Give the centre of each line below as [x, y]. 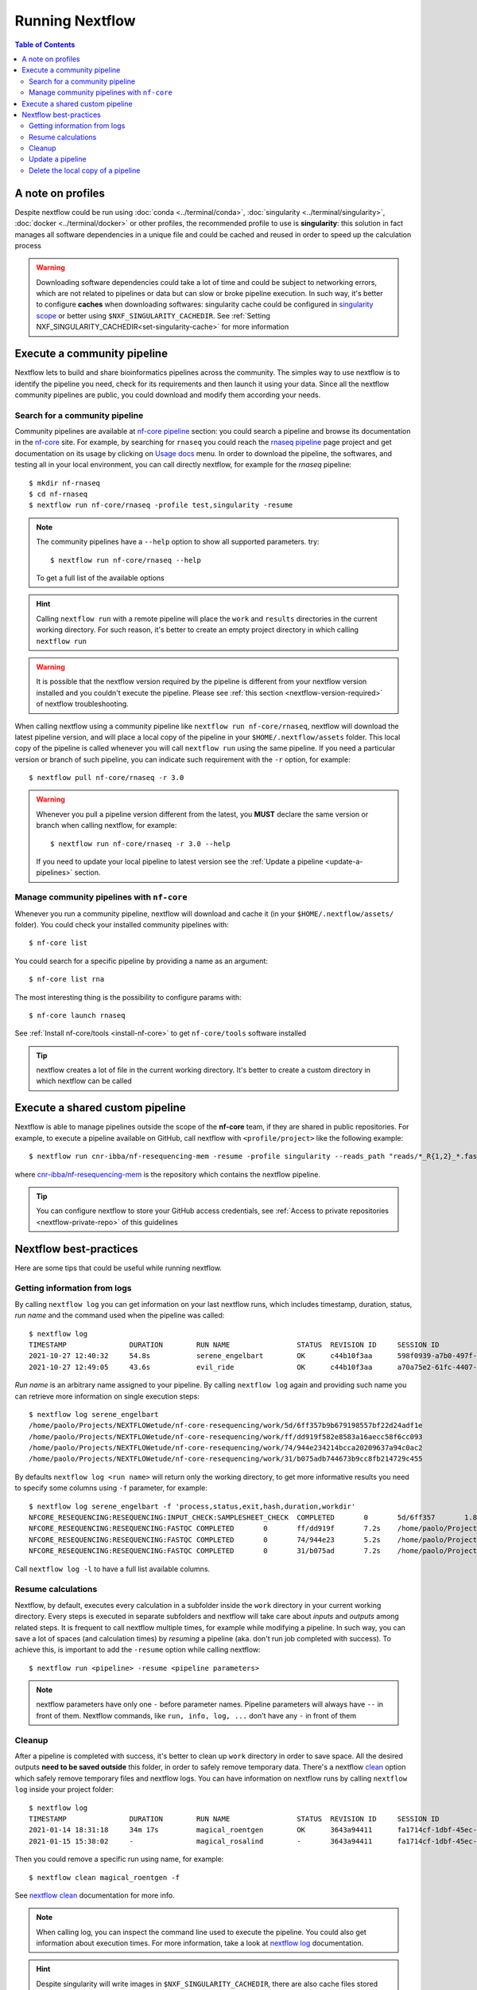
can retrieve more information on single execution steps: [107, 1396]
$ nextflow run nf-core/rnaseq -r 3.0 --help [140, 843]
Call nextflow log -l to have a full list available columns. [112, 1569]
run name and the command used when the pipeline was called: [120, 1315]
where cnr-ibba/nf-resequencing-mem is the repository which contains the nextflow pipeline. [168, 1174]
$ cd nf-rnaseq [58, 494]
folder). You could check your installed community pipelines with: [122, 924]
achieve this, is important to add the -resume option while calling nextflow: [138, 1650]
